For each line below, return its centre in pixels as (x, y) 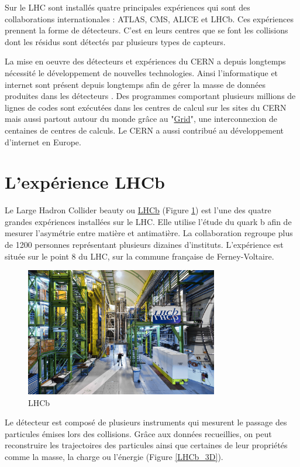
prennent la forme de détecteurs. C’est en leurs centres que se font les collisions (146, 30)
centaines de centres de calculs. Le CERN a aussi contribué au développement (144, 130)
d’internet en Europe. (43, 142)
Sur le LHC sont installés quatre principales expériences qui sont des (127, 7)
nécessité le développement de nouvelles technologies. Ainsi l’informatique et (142, 72)
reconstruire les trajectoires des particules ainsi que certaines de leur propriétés (146, 445)
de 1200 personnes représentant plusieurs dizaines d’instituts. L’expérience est (144, 245)
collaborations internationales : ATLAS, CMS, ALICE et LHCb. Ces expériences (149, 18)
